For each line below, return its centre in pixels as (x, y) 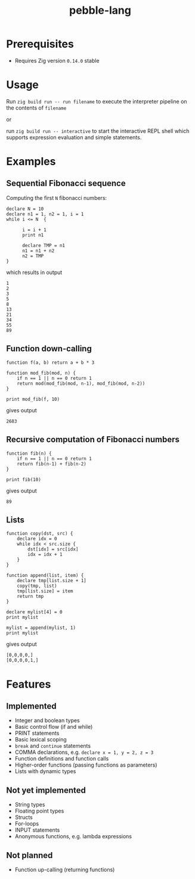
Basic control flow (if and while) (54, 727)
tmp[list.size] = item (45, 591)
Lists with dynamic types (45, 771)
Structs (24, 817)
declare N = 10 (25, 209)
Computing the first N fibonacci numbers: (57, 197)
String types (30, 805)
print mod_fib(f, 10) (33, 399)
